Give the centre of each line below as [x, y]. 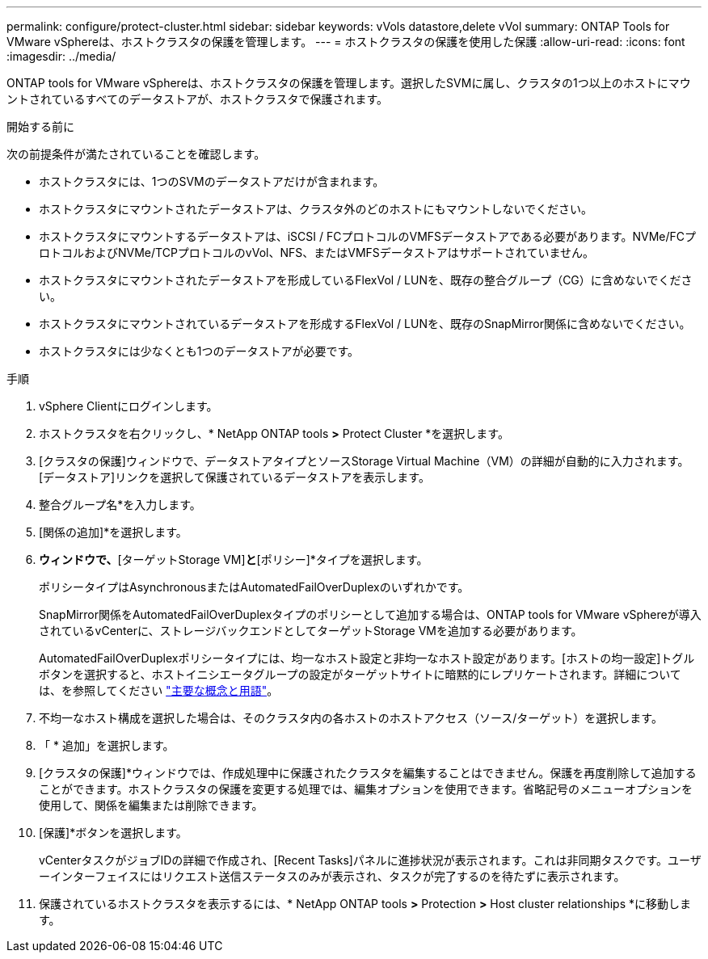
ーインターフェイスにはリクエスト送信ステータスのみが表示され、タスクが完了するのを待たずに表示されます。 [332, 876]
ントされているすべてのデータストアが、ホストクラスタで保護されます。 [198, 99]
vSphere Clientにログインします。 [129, 406]
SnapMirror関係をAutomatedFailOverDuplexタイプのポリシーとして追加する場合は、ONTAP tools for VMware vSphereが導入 [370, 614]
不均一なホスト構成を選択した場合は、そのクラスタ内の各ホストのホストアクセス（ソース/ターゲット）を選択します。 [351, 718]
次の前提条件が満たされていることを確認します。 [136, 154]
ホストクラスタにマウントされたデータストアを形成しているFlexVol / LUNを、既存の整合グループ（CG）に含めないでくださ [366, 280]
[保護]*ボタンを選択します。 [113, 833]
